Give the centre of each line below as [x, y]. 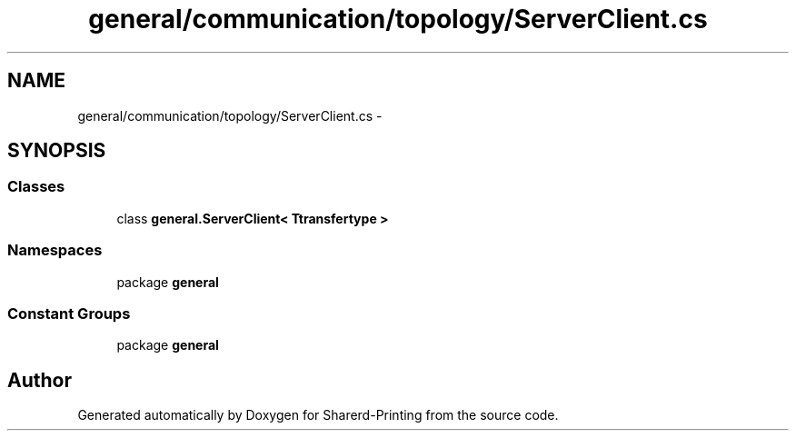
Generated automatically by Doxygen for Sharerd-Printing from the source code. [318, 415]
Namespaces [55, 250]
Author [40, 380]
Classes [36, 187]
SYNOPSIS [57, 151]
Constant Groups [69, 313]
